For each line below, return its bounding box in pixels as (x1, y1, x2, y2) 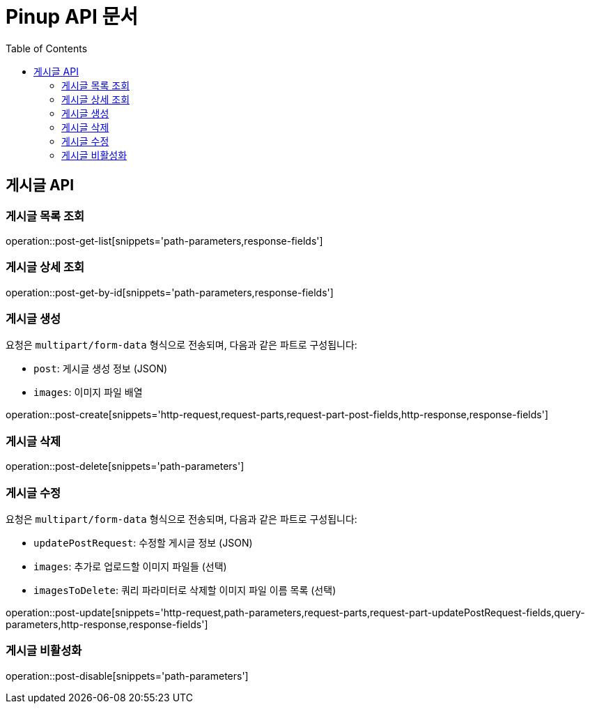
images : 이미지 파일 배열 (33, 386, 143, 399)
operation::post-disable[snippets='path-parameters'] (6, 669, 249, 682)
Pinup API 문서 (6, 5, 138, 29)
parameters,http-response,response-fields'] (6, 618, 208, 630)
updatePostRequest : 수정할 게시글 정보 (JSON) (33, 536, 253, 549)
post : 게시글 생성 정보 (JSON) (33, 363, 168, 375)
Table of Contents (6, 42, 88, 54)
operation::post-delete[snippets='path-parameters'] (6, 460, 244, 473)
